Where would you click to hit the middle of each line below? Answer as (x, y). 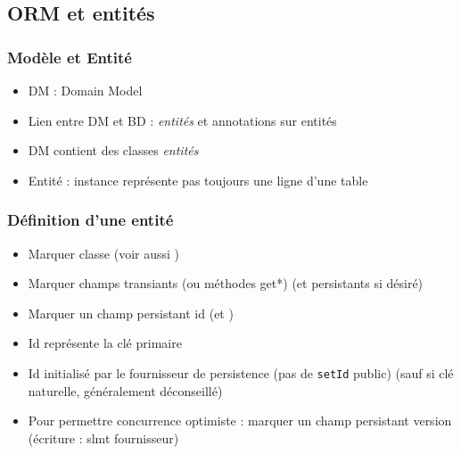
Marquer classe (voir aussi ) (103, 253)
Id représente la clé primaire (105, 343)
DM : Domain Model (85, 90)
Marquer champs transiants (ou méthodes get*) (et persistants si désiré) (226, 283)
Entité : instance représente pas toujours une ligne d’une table (198, 180)
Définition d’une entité (91, 220)
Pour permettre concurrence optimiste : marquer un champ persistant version (240, 421)
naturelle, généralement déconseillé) (125, 390)
